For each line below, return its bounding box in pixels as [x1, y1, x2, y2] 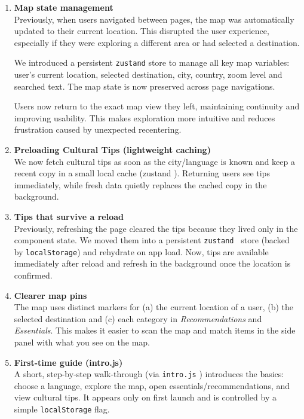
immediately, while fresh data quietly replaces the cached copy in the [14, 178, 267, 191]
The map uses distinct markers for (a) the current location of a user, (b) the [14, 301, 294, 313]
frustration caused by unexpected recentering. [14, 123, 182, 136]
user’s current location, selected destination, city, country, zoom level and [14, 68, 282, 81]
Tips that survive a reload [14, 210, 124, 222]
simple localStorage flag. [14, 403, 110, 415]
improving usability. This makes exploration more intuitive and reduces [14, 111, 275, 124]
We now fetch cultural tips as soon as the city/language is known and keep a [14, 155, 295, 167]
